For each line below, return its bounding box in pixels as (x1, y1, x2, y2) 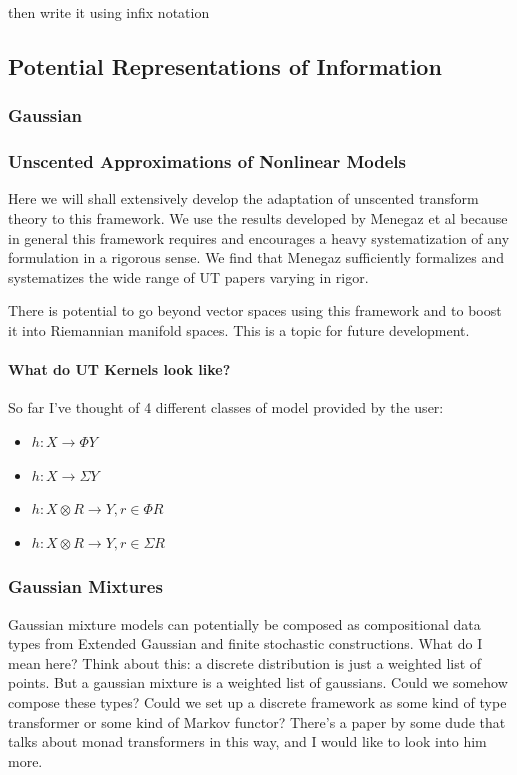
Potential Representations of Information (8, 50, 442, 81)
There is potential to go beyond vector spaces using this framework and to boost (8, 300, 502, 321)
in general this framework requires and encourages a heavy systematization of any (8, 227, 510, 248)
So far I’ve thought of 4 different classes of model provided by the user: (8, 397, 444, 418)
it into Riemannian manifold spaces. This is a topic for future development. (8, 320, 470, 340)
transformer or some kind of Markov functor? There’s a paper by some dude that (8, 711, 506, 732)
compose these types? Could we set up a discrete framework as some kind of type (8, 691, 507, 712)
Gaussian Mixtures (8, 574, 163, 599)
